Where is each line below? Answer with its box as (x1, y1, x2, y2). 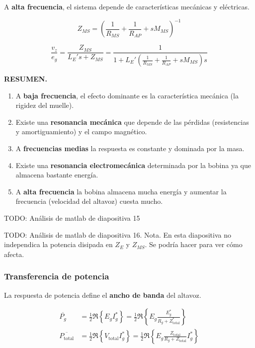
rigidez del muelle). (15, 100, 74, 110)
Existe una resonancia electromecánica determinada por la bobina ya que (15, 160, 251, 170)
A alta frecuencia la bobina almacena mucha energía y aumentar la (15, 186, 227, 196)
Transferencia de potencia (4, 270, 109, 282)
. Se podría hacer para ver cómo (145, 239, 243, 250)
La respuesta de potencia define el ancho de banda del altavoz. (4, 289, 201, 300)
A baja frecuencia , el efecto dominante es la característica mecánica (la (15, 90, 239, 100)
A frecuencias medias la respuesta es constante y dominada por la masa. (15, 143, 245, 153)
